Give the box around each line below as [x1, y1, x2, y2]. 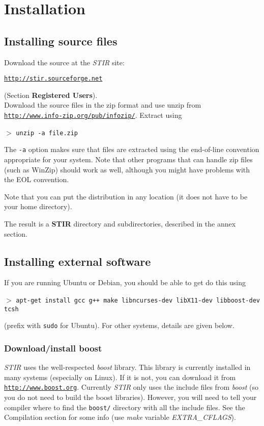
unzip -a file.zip [16, 129, 78, 137]
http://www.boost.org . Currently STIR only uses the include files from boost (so [4, 382, 259, 392]
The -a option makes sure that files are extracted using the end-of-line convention [4, 144, 259, 155]
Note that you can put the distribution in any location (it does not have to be [4, 191, 248, 202]
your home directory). [4, 201, 72, 212]
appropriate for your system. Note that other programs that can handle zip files [4, 154, 253, 164]
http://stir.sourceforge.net [4, 75, 103, 83]
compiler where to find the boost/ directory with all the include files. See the [4, 402, 245, 412]
